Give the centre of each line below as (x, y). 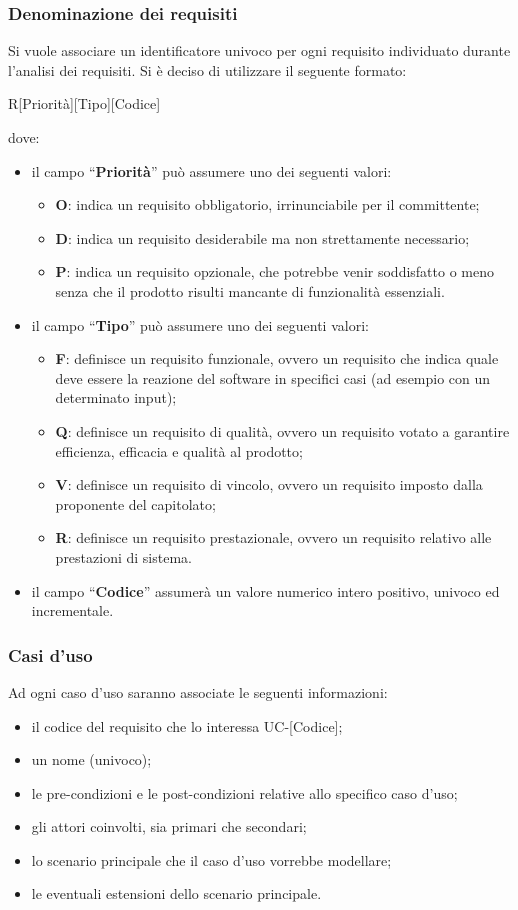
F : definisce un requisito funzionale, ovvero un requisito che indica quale (277, 358)
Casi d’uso (50, 654)
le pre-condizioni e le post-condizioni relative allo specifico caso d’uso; (244, 792)
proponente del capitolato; (135, 503)
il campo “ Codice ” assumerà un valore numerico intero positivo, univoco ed (265, 590)
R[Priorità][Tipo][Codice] (84, 103)
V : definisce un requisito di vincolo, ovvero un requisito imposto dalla (269, 484)
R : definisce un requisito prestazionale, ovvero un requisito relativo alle (273, 537)
